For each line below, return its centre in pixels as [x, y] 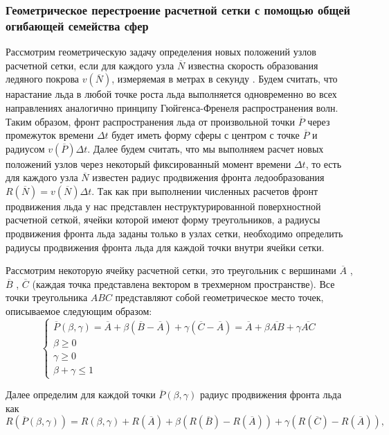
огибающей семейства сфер [77, 25]
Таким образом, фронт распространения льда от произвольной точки [151, 121]
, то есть [324, 163]
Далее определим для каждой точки [81, 394]
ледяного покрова [43, 79]
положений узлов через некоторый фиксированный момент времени [148, 163]
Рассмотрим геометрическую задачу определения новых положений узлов [161, 52]
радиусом [25, 148]
